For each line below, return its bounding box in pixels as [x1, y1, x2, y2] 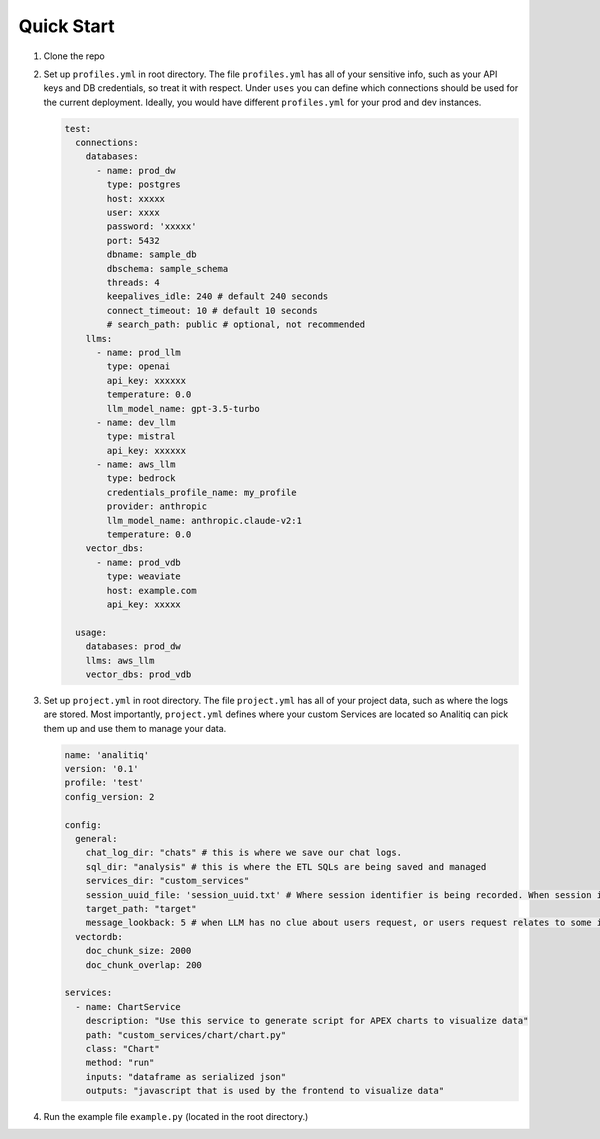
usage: [75, 626, 108, 638]
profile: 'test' [64, 777, 145, 789]
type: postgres [106, 179, 182, 190]
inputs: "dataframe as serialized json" [85, 1071, 287, 1082]
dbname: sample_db [106, 249, 197, 260]
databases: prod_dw [85, 641, 182, 652]
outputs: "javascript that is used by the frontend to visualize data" [85, 1085, 445, 1097]
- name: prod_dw [96, 165, 176, 176]
